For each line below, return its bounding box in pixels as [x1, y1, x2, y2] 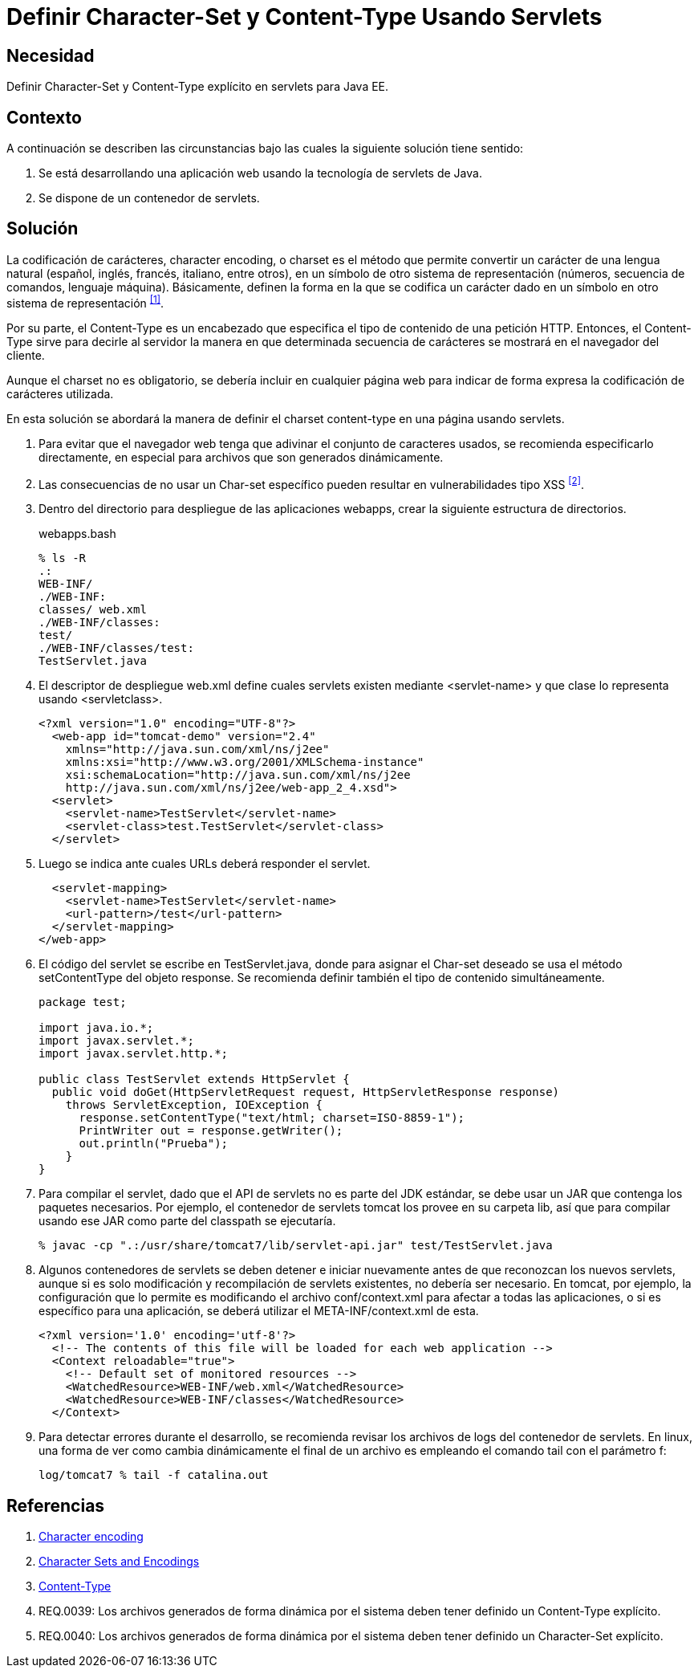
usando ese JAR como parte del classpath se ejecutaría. [39, 1214, 336, 1228]
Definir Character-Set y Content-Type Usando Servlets [6, 3, 603, 31]
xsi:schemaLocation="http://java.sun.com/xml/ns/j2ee [65, 768, 411, 782]
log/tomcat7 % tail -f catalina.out [39, 1468, 269, 1482]
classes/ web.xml [39, 603, 147, 617]
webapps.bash [39, 527, 116, 541]
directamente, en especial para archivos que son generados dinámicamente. [39, 450, 444, 464]
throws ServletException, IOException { [65, 1098, 323, 1112]
